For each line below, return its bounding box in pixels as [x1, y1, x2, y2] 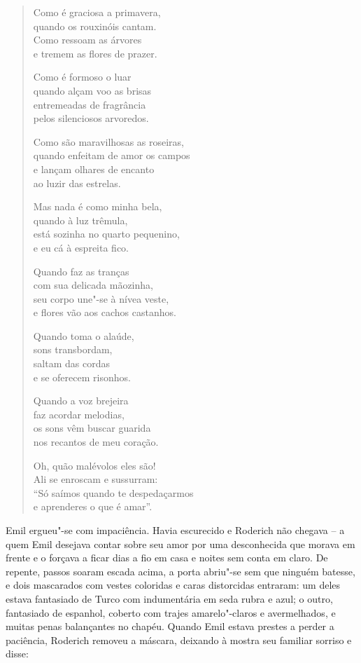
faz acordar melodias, [33, 406, 125, 421]
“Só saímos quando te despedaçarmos [33, 485, 194, 500]
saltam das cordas [33, 356, 110, 371]
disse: [6, 646, 29, 661]
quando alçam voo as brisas [33, 83, 152, 97]
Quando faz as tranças [33, 264, 129, 278]
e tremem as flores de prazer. [33, 46, 157, 60]
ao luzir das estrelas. [33, 175, 121, 190]
